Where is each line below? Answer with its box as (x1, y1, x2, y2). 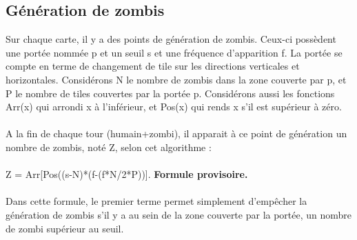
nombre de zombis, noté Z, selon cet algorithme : (6, 139, 212, 154)
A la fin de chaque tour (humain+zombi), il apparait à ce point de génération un (6, 126, 347, 141)
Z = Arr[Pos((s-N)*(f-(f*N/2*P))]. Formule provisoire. (6, 167, 248, 181)
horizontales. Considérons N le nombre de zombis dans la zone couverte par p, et (6, 72, 347, 86)
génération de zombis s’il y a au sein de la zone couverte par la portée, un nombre (6, 207, 352, 221)
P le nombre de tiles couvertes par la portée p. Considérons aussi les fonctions (6, 86, 335, 100)
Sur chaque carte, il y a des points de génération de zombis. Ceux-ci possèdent (6, 32, 336, 46)
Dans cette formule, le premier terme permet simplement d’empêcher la (6, 194, 307, 208)
